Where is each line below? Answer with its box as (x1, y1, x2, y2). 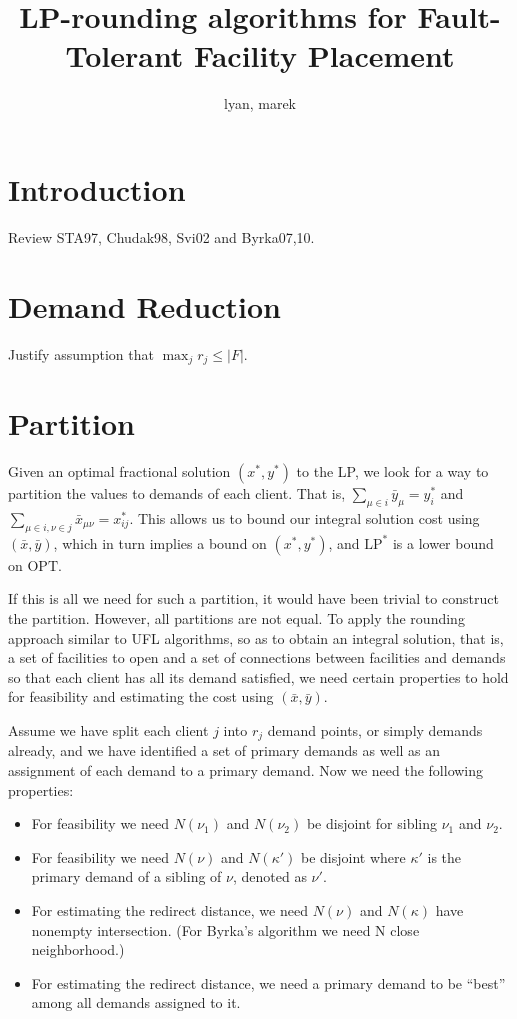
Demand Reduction (8, 285, 281, 326)
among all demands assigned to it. (31, 992, 241, 1013)
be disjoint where (301, 846, 406, 867)
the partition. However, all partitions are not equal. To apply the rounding (8, 607, 465, 628)
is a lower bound (392, 532, 494, 553)
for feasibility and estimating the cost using (8, 686, 274, 707)
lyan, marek (224, 93, 296, 114)
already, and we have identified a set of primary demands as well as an (8, 740, 441, 761)
